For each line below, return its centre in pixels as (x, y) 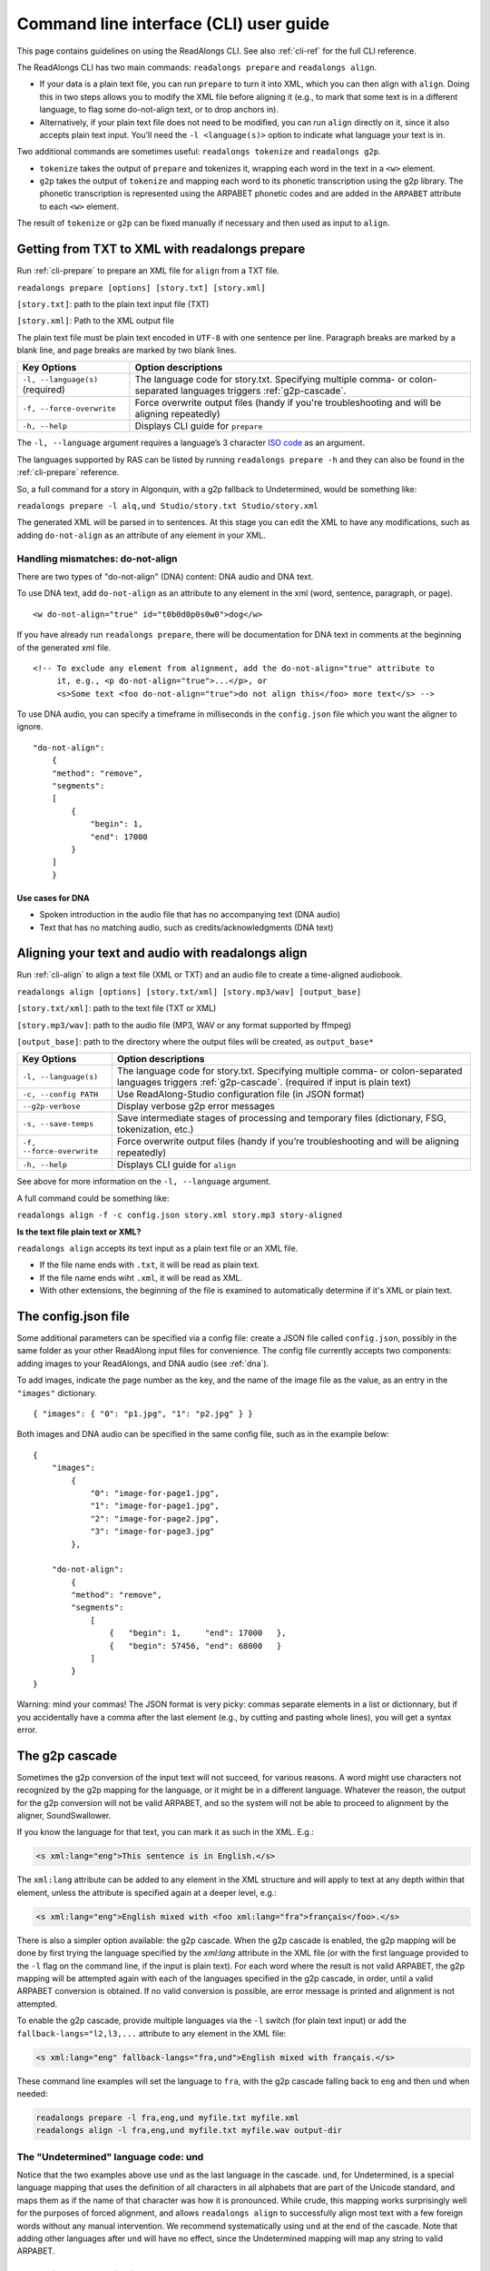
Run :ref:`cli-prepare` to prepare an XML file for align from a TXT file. (148, 271)
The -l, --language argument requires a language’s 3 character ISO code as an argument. (191, 443)
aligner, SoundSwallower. (64, 1816)
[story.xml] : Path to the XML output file (95, 321)
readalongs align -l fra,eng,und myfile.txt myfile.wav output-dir (189, 2131)
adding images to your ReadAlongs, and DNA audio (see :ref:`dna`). (143, 1364)
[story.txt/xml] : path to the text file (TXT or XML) (117, 1008)
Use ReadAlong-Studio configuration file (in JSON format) (240, 1095)
